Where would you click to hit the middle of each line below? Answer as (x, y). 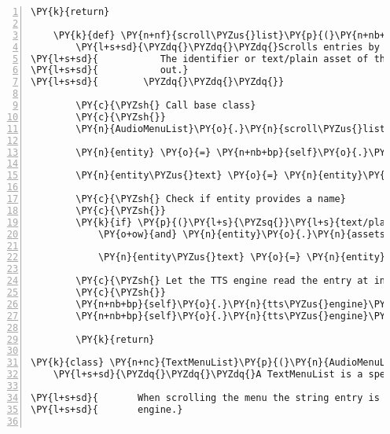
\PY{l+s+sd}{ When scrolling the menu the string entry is (205, 397)
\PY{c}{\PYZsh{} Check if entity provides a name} (211, 199)
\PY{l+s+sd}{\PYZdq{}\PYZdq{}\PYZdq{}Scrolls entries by (228, 47)
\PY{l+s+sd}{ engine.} (107, 409)
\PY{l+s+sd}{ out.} (110, 70)
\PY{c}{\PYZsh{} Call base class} (166, 105)
